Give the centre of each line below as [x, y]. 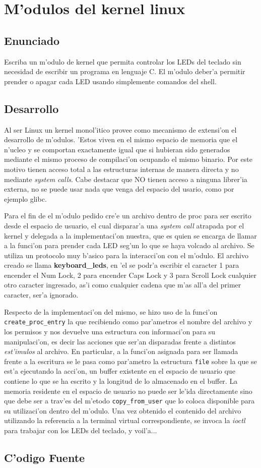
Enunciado [32, 40]
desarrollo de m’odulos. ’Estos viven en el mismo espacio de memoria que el [121, 139]
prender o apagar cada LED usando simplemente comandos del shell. [110, 81]
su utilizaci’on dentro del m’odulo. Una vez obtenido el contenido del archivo [123, 410]
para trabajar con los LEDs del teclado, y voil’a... [81, 430]
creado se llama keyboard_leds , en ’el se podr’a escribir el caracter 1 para [122, 265]
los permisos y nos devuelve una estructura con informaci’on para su [110, 331]
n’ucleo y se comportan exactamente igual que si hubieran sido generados [117, 149]
